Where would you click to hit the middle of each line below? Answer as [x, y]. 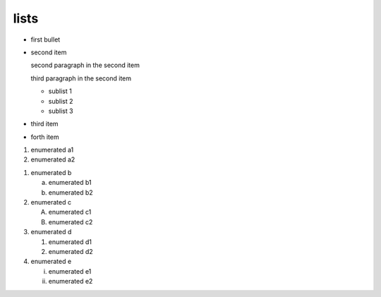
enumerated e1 [70, 271]
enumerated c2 [71, 222]
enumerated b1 [70, 183]
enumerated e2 [71, 281]
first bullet [46, 40]
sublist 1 [60, 91]
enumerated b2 [71, 192]
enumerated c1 [70, 212]
